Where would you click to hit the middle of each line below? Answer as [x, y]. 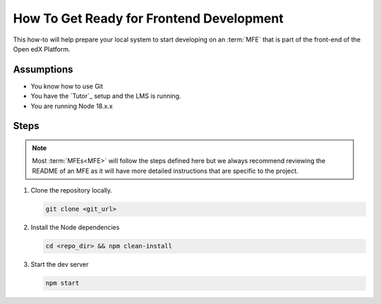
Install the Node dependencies [75, 227]
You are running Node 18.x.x [72, 106]
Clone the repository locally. [72, 190]
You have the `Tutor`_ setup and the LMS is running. [106, 96]
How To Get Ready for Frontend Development [148, 18]
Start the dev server [60, 265]
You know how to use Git [67, 86]
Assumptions [43, 69]
